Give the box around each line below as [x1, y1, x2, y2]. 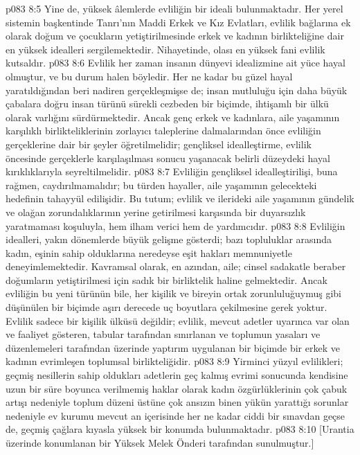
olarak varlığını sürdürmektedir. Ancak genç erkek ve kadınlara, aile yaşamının [6, 109, 340, 124]
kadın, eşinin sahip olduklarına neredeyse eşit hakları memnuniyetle [6, 245, 292, 260]
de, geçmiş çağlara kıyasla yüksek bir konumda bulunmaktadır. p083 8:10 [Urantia [6, 422, 354, 436]
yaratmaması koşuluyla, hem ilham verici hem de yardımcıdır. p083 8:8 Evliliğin [6, 218, 345, 233]
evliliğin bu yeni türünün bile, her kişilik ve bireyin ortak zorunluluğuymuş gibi [6, 286, 342, 301]
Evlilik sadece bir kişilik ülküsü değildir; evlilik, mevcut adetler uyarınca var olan [6, 313, 350, 328]
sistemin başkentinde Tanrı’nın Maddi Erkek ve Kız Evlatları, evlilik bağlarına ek [6, 15, 351, 29]
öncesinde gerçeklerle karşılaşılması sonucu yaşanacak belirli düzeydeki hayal [6, 150, 330, 165]
